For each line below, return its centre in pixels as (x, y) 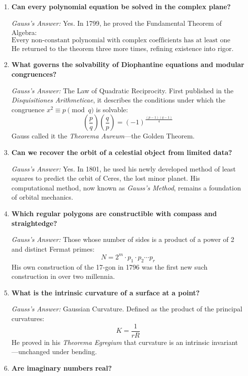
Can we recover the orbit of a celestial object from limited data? (122, 152)
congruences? (34, 74)
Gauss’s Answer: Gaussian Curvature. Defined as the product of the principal (127, 309)
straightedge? (34, 223)
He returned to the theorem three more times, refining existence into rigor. (123, 48)
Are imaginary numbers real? (62, 367)
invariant (225, 342)
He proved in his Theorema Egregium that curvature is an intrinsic (110, 342)
